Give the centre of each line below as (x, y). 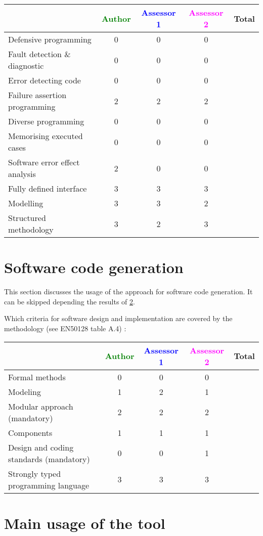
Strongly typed (35, 473)
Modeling (25, 391)
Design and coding (41, 447)
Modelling (26, 203)
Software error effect (44, 162)
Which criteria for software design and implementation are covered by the (118, 318)
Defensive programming (50, 39)
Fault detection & (39, 54)
